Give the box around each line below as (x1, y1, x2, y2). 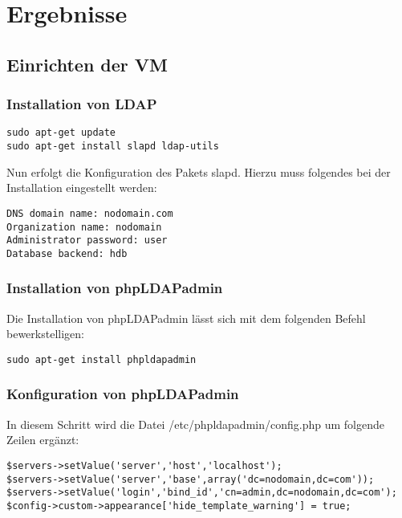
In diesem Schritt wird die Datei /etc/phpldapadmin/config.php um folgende (6, 415, 384, 432)
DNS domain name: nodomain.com (6, 207, 173, 219)
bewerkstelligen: (6, 325, 84, 342)
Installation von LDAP (6, 94, 157, 114)
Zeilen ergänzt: (6, 431, 79, 448)
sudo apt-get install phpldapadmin (6, 353, 197, 365)
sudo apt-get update (6, 127, 116, 139)
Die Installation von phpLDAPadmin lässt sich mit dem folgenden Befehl (6, 309, 366, 326)
